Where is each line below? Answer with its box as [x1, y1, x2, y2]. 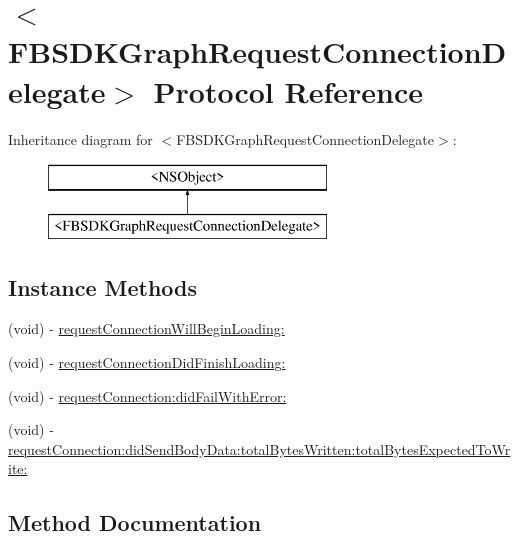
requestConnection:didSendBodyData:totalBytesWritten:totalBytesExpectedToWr [8, 438, 511, 459]
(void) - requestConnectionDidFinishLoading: [8, 352, 286, 373]
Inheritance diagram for [8, 128, 153, 149]
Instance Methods [8, 271, 197, 302]
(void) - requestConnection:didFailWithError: [8, 385, 287, 406]
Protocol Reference [153, 70, 423, 111]
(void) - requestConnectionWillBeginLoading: [8, 318, 285, 339]
